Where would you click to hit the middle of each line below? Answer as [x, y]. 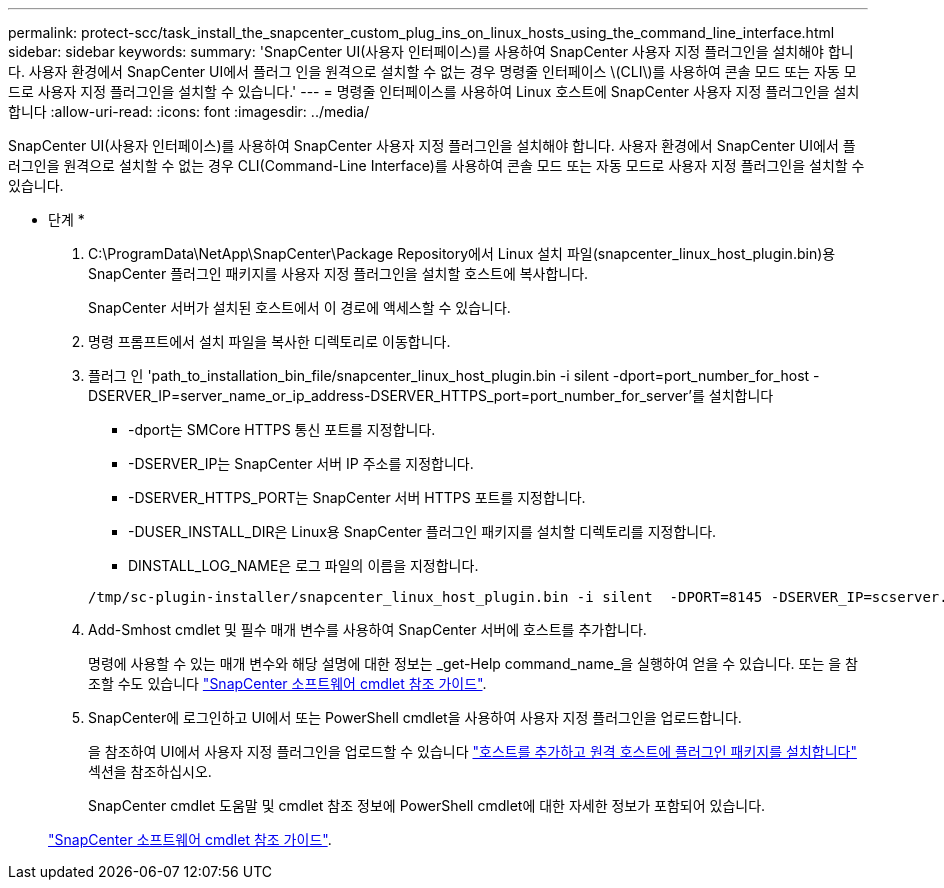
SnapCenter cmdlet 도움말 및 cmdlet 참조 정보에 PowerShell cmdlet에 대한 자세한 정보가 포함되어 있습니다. [427, 805]
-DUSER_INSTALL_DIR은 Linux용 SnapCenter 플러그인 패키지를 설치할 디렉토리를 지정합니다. [422, 531]
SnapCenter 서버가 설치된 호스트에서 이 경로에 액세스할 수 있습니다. [299, 307]
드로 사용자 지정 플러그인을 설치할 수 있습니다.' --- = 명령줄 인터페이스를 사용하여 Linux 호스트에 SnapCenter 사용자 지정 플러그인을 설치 [434, 91]
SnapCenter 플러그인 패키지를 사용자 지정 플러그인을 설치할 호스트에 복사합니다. [338, 273]
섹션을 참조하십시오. [150, 771]
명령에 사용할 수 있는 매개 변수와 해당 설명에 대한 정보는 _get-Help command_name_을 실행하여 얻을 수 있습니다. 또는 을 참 [473, 663]
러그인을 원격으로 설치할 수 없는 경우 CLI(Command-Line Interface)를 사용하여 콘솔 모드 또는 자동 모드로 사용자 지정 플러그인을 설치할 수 [436, 165]
